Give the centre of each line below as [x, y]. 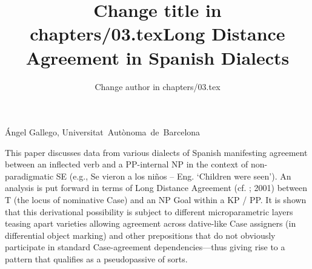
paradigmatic [29, 176]
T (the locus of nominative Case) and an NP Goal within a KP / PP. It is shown [156, 200]
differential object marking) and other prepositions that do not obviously [140, 235]
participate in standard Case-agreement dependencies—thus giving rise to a [145, 247]
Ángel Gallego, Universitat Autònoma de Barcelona [103, 132]
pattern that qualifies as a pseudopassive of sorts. [96, 259]
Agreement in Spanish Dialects [158, 57]
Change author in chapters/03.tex [158, 86]
